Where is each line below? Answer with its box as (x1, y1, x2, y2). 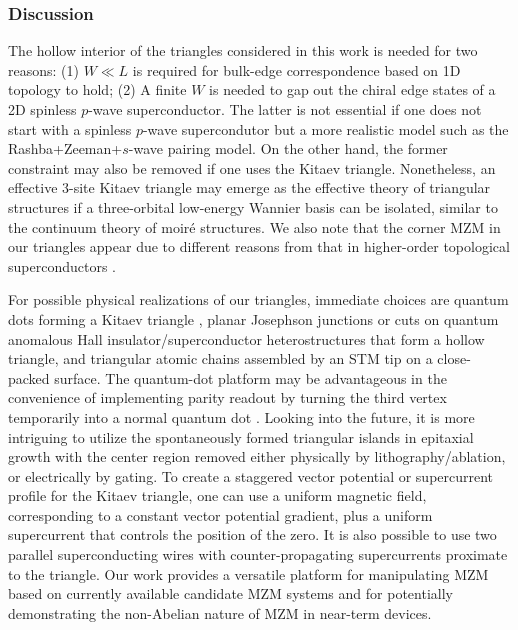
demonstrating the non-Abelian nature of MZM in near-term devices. (8, 602, 432, 623)
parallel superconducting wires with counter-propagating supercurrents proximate (8, 544, 508, 565)
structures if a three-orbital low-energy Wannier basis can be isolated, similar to (8, 196, 498, 217)
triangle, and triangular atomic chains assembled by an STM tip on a (8, 348, 433, 369)
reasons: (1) (8, 59, 79, 80)
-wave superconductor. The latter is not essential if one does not (88, 99, 482, 119)
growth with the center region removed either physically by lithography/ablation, (8, 446, 506, 467)
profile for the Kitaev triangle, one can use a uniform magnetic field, (8, 485, 427, 506)
